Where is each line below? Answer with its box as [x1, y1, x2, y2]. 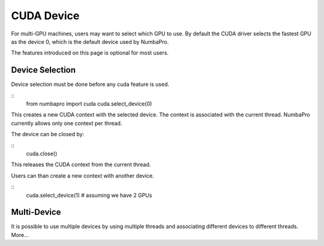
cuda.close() [26, 150, 58, 157]
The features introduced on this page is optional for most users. [11, 49, 169, 56]
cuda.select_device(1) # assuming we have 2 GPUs [26, 191, 152, 199]
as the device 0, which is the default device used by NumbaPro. [11, 38, 169, 45]
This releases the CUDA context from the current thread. [11, 161, 151, 168]
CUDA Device [11, 9, 80, 22]
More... [11, 231, 29, 238]
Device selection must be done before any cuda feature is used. [11, 81, 169, 88]
